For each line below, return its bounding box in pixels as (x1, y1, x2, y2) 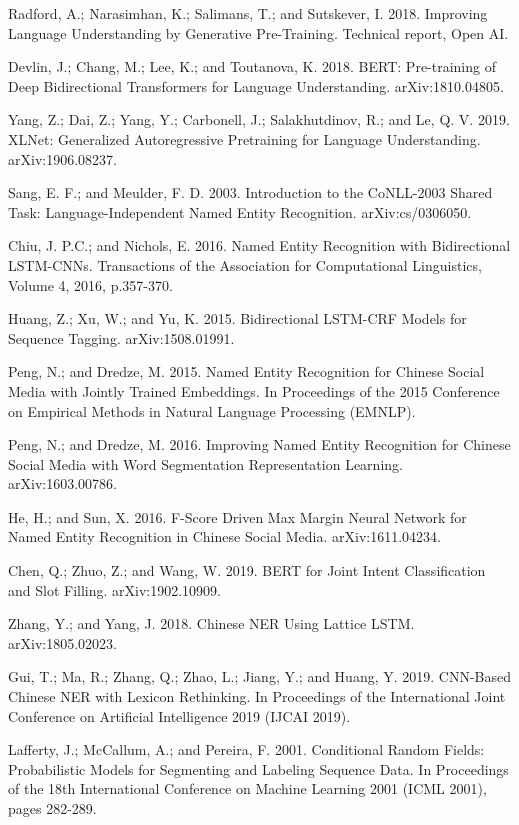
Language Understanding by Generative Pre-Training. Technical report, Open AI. (8, 22, 509, 43)
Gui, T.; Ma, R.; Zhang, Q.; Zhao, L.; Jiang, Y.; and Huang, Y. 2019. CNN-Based (8, 666, 512, 687)
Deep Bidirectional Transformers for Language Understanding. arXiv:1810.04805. (8, 75, 504, 96)
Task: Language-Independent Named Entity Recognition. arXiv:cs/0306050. (8, 201, 472, 222)
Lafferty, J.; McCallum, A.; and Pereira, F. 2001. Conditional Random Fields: (8, 739, 485, 760)
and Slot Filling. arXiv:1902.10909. (8, 579, 222, 600)
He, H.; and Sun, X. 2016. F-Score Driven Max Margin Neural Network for (8, 506, 467, 527)
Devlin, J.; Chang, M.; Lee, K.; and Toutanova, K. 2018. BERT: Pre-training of (8, 56, 496, 77)
